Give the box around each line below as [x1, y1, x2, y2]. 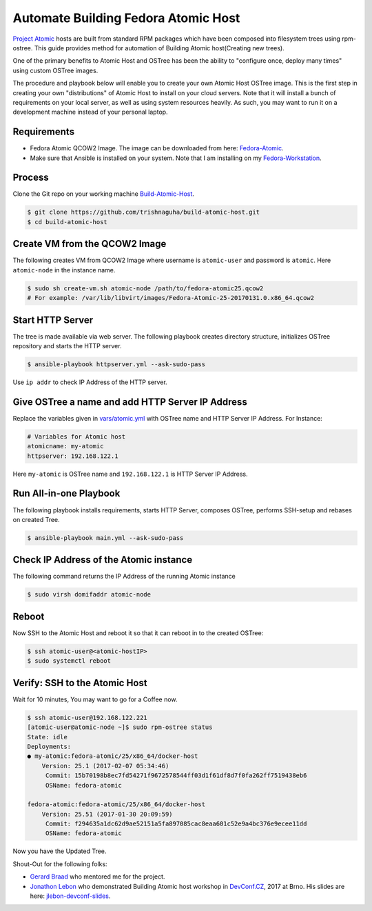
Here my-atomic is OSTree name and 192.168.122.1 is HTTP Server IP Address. [12, 470, 248, 478]
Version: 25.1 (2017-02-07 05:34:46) [41, 762, 169, 770]
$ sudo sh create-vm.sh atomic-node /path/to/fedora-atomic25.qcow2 [27, 284, 264, 292]
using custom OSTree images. [12, 66, 99, 74]
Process [12, 172, 49, 183]
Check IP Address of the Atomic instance [12, 554, 193, 565]
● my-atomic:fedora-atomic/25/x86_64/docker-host [27, 752, 198, 760]
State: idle [27, 733, 68, 741]
